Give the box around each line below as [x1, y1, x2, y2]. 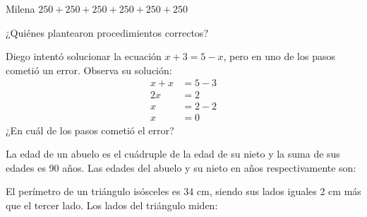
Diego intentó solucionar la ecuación [6, 49, 162, 64]
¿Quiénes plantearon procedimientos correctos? [6, 25, 208, 40]
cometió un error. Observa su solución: [6, 62, 172, 77]
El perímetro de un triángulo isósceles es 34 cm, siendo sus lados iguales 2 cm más [6, 184, 361, 199]
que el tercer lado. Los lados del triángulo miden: [6, 197, 218, 212]
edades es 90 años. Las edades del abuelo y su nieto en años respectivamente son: [6, 160, 356, 175]
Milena [6, 1, 35, 16]
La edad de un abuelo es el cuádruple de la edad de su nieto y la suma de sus [6, 146, 340, 161]
